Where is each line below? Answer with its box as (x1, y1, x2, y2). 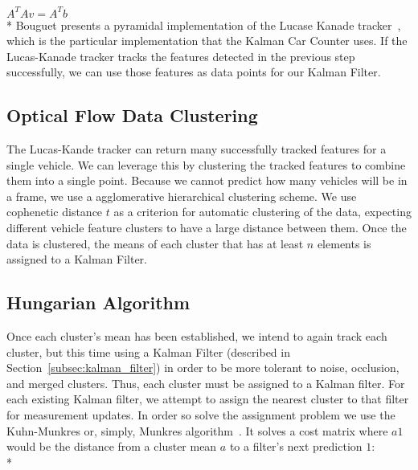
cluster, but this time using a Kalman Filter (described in (6, 343, 290, 360)
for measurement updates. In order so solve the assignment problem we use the (6, 407, 395, 423)
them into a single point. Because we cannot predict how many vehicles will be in (6, 172, 408, 189)
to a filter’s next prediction (229, 438, 363, 455)
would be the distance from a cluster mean (6, 438, 217, 455)
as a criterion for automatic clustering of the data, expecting (113, 203, 412, 220)
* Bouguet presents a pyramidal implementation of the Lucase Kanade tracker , (6, 16, 401, 33)
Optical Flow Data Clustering (6, 103, 258, 128)
